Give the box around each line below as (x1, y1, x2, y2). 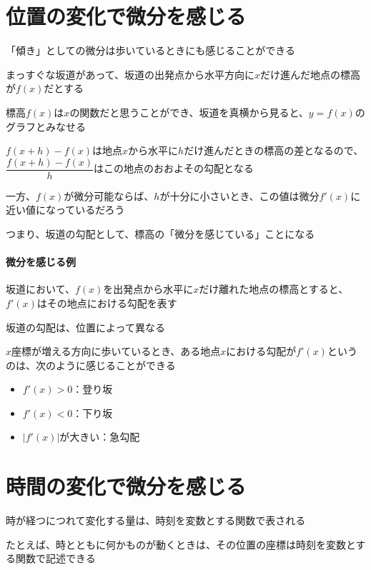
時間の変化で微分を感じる (6, 471, 247, 501)
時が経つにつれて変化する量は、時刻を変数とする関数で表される (6, 513, 306, 528)
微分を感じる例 (6, 254, 76, 269)
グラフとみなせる (6, 119, 86, 134)
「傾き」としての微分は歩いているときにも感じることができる (6, 43, 295, 58)
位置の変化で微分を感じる (6, 1, 247, 31)
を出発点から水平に (103, 281, 194, 296)
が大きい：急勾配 (59, 429, 140, 444)
